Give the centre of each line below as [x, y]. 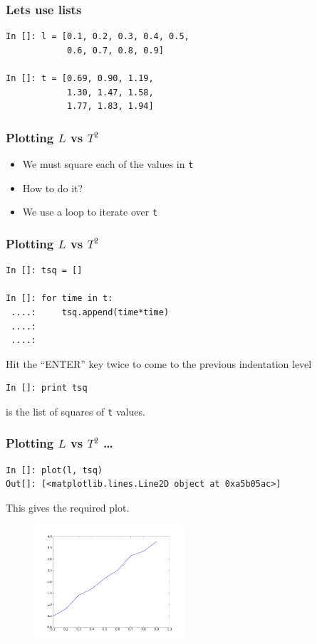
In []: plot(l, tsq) [54, 470]
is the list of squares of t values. [76, 411]
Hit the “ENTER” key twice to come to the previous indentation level [159, 363]
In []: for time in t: [59, 299]
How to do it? [53, 188]
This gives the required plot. [68, 507]
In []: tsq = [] [44, 271]
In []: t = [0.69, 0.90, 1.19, [80, 78]
